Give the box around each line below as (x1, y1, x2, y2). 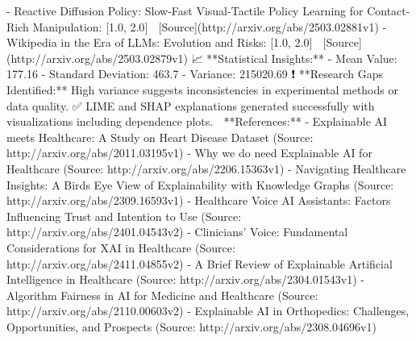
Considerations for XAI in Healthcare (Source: (6, 239, 235, 256)
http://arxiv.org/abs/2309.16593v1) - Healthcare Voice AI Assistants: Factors (6, 192, 391, 209)
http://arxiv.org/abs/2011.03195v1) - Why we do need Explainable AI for (6, 144, 372, 161)
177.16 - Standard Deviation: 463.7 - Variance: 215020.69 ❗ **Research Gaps (6, 65, 383, 82)
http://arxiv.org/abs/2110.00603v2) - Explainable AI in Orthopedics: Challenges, (6, 302, 410, 319)
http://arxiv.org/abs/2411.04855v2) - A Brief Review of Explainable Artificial (6, 255, 393, 272)
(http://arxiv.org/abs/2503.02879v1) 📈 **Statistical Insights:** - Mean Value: (6, 49, 397, 66)
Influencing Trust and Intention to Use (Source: (6, 207, 242, 224)
